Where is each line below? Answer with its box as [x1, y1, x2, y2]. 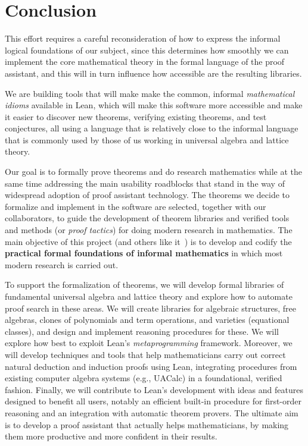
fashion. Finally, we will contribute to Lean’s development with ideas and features [5, 383, 303, 395]
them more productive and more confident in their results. [5, 430, 217, 442]
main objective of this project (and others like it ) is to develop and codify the [5, 235, 292, 247]
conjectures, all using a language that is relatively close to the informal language [5, 122, 298, 134]
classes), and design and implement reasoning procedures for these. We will [5, 325, 279, 337]
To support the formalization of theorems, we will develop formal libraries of [5, 278, 284, 291]
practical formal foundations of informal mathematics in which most [5, 247, 283, 259]
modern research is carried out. [5, 258, 119, 271]
